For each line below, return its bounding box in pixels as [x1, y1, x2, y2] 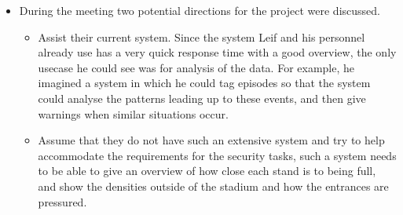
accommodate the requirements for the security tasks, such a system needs [38, 147, 397, 163]
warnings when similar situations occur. [38, 105, 229, 122]
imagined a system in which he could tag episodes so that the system [38, 75, 371, 91]
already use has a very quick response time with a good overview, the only [38, 44, 397, 60]
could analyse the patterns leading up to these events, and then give [38, 89, 366, 106]
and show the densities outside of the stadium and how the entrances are [38, 177, 389, 194]
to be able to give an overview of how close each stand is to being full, [38, 162, 376, 179]
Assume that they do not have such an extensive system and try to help [38, 132, 385, 148]
